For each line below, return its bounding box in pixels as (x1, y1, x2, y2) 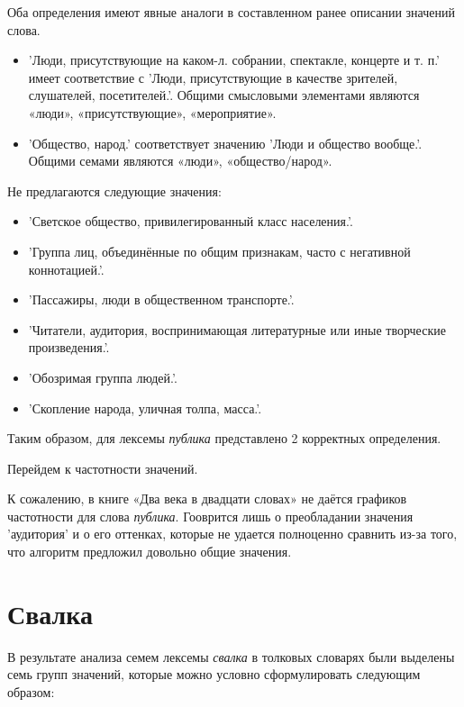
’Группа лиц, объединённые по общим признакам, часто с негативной (28, 241, 411, 260)
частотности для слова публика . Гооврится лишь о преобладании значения (7, 506, 414, 525)
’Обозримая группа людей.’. (28, 367, 177, 386)
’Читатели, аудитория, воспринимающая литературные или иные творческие (28, 320, 446, 339)
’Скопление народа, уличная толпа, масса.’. (28, 398, 262, 417)
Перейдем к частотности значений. (7, 458, 198, 477)
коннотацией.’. (28, 259, 105, 278)
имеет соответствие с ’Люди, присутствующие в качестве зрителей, (28, 68, 398, 86)
